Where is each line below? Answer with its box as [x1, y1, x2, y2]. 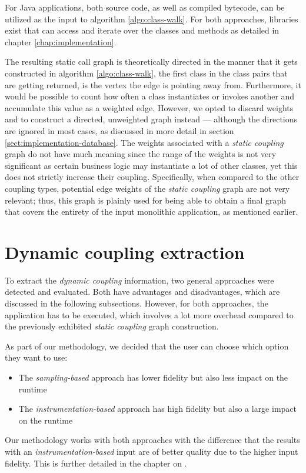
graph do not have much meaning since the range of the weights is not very [5, 148, 277, 160]
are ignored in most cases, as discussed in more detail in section [5, 124, 234, 136]
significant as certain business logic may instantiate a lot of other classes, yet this [5, 159, 298, 171]
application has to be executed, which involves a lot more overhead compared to [5, 308, 294, 321]
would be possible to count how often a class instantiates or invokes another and [5, 90, 295, 102]
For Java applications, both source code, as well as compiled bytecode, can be [5, 1, 285, 13]
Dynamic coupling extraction [5, 239, 245, 264]
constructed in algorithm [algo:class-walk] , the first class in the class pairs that [5, 66, 288, 79]
